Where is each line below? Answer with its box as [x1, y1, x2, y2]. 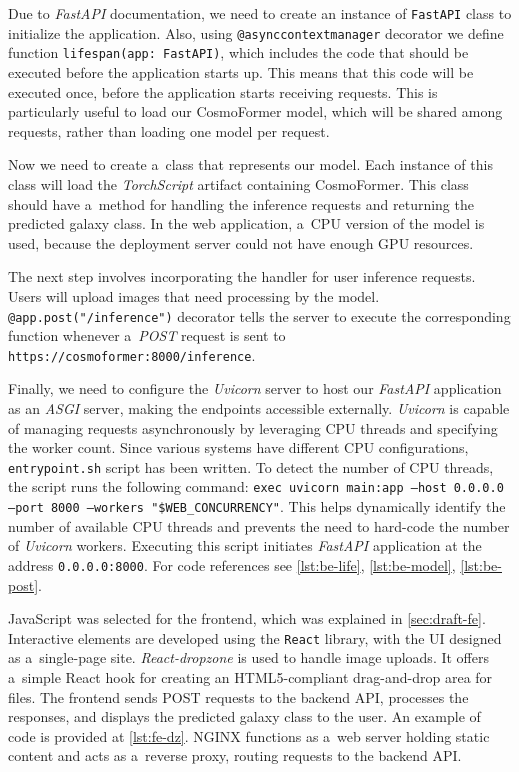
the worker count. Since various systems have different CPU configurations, [8, 437, 469, 458]
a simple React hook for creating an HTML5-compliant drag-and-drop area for [8, 667, 493, 688]
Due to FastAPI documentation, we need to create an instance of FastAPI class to [8, 3, 512, 23]
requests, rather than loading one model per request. [8, 120, 330, 141]
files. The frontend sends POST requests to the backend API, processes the [8, 686, 469, 707]
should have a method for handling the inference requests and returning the [8, 193, 474, 214]
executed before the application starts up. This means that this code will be [8, 61, 474, 82]
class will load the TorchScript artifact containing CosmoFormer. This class [8, 173, 469, 194]
